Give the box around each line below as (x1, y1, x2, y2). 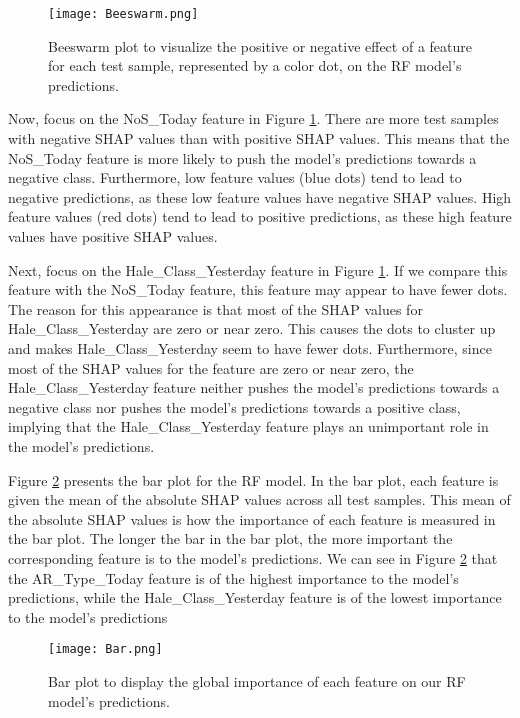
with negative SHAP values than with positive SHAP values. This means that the (8, 128, 510, 149)
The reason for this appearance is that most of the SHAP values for (8, 298, 423, 319)
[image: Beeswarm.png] (48, 7, 199, 21)
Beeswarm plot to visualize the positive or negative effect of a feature (48, 35, 472, 56)
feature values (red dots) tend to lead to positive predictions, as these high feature (8, 206, 512, 227)
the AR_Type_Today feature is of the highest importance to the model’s (8, 567, 459, 588)
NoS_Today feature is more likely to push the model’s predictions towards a (8, 147, 477, 168)
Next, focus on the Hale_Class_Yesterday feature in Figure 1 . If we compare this (8, 259, 508, 280)
